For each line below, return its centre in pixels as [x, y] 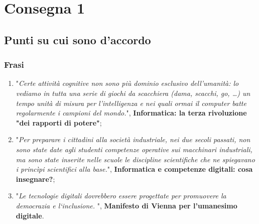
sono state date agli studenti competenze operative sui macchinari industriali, [134, 149]
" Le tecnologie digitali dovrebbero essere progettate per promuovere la [121, 196]
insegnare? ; [35, 179]
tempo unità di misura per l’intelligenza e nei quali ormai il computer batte [131, 103]
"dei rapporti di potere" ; [59, 122]
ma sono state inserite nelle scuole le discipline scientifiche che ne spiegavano [135, 159]
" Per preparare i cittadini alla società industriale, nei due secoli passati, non [133, 139]
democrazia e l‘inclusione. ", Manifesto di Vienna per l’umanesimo [126, 205]
